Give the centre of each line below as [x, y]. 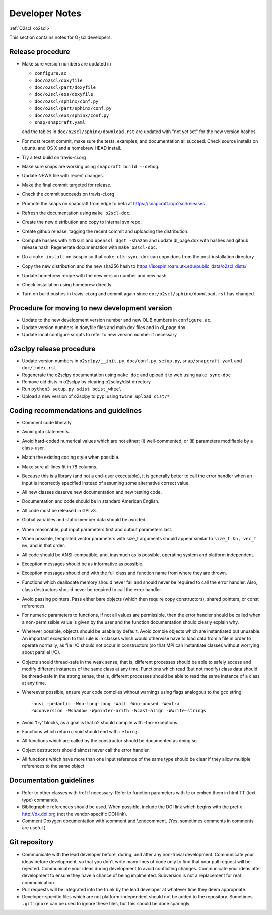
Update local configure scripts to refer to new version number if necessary [99, 335]
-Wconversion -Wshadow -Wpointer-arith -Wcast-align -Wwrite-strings [119, 711]
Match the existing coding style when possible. [71, 457]
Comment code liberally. [47, 422]
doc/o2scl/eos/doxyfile [64, 94]
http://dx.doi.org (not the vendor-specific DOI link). [75, 814]
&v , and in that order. [44, 545]
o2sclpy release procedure [52, 348]
